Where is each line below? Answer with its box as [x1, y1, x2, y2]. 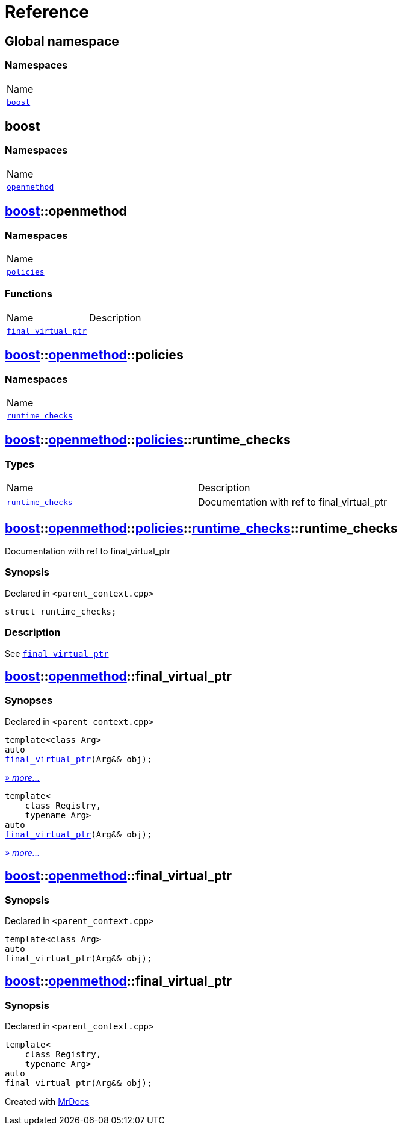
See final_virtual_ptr [5, 648, 109, 659]
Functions [5, 288, 52, 300]
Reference [5, 2, 89, 22]
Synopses [5, 694, 53, 707]
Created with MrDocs [5, 1096, 90, 1107]
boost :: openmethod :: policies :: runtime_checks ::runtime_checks [5, 520, 398, 536]
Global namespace [5, 33, 119, 49]
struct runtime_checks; [5, 606, 117, 616]
